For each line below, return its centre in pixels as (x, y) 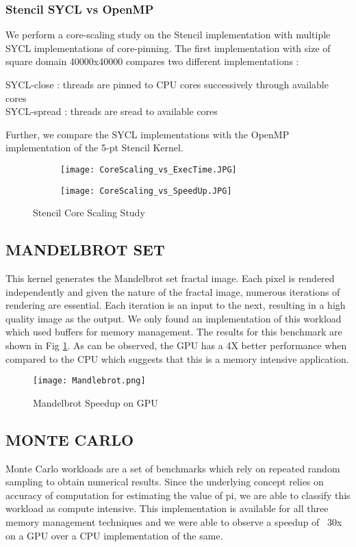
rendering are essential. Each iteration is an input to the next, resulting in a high (176, 305)
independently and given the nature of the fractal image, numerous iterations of (173, 291)
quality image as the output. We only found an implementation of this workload (174, 318)
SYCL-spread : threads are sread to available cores (112, 111)
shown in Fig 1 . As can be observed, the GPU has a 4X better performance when (176, 345)
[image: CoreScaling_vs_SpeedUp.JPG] (146, 191)
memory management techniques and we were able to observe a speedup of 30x (174, 522)
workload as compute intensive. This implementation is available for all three (167, 508)
